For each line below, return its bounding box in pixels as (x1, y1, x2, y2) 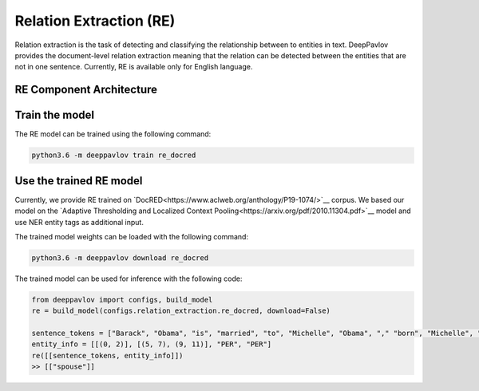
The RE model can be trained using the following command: (14, 129, 212, 139)
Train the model (14, 109, 95, 122)
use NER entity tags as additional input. (14, 217, 144, 227)
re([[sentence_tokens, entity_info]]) (31, 351, 184, 360)
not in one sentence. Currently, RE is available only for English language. (14, 62, 253, 72)
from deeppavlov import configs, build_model (31, 295, 213, 304)
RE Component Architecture (14, 83, 158, 97)
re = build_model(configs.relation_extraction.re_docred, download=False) (31, 306, 331, 315)
